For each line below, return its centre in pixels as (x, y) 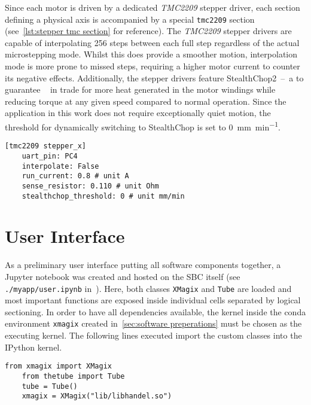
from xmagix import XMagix (58, 366)
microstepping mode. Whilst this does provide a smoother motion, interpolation (151, 54)
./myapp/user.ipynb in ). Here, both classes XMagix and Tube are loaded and (148, 288)
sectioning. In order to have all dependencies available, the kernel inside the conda (155, 311)
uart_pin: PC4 (50, 156)
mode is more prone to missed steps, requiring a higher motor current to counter (153, 66)
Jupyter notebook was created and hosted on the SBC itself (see (123, 276)
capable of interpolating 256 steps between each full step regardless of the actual (152, 42)
